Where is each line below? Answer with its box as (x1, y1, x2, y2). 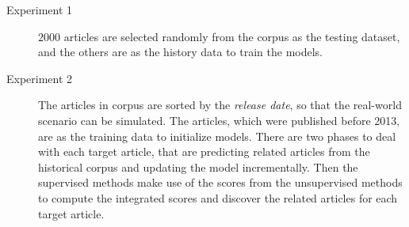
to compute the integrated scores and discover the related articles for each (38, 189, 398, 206)
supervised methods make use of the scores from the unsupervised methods (38, 174, 403, 191)
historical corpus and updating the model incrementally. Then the (38, 158, 358, 175)
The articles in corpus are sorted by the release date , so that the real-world (38, 96, 402, 113)
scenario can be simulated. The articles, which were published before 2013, (38, 112, 400, 128)
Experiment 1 (6, 2, 73, 17)
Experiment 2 (6, 70, 73, 86)
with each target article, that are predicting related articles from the (38, 143, 370, 160)
